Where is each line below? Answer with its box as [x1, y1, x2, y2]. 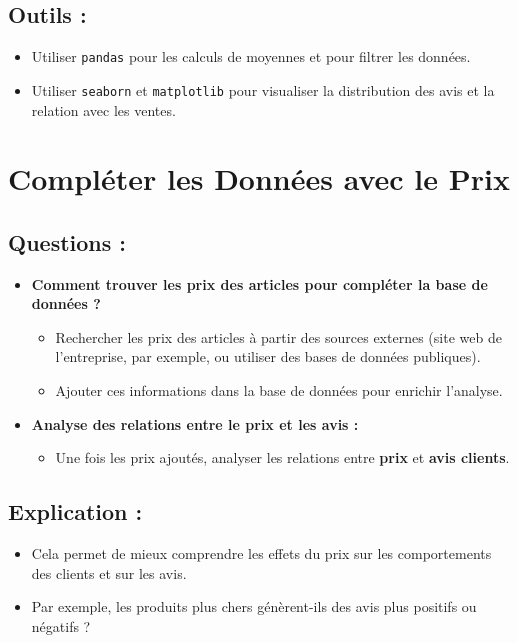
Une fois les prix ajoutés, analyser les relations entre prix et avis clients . [55, 447, 510, 468]
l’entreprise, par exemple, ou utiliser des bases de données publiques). [55, 346, 481, 367]
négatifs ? [31, 615, 91, 636]
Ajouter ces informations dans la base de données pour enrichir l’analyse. [55, 380, 503, 401]
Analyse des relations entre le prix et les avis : [31, 413, 359, 434]
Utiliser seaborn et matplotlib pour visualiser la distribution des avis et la [31, 79, 495, 100]
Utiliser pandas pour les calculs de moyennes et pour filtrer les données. [31, 46, 471, 67]
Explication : [8, 496, 143, 527]
